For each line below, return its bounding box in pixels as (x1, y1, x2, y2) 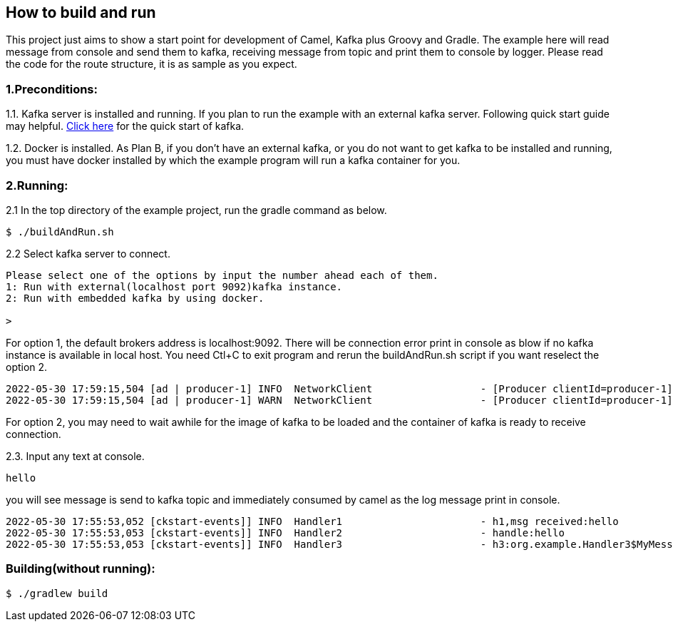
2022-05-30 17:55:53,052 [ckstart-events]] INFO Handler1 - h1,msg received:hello (6, 515, 619, 527)
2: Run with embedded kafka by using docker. (6, 292, 264, 304)
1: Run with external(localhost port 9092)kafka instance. (6, 280, 343, 292)
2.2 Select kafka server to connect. (6, 247, 170, 260)
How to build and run (6, 4, 156, 21)
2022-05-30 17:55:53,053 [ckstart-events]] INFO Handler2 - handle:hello (6, 526, 565, 539)
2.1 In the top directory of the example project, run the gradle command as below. (6, 203, 387, 216)
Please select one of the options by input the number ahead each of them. (6, 269, 438, 281)
